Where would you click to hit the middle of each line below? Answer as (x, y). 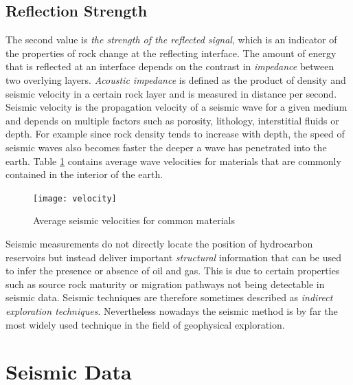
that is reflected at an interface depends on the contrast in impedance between (170, 66)
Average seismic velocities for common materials (134, 220)
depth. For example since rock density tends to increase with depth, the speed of (175, 134)
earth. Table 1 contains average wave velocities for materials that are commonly (173, 161)
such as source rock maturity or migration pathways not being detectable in (165, 284)
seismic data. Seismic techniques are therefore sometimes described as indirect (169, 297)
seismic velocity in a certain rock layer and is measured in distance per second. (171, 93)
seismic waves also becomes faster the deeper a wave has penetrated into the (166, 147)
